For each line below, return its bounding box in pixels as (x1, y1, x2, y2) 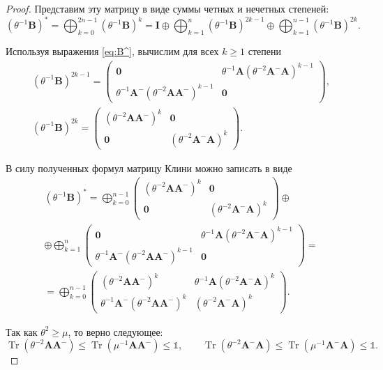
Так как (6, 324, 38, 339)
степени (248, 43, 281, 58)
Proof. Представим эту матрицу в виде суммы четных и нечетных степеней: (6, 1, 329, 15)
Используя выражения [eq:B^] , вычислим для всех (6, 43, 219, 58)
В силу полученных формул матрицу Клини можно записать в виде (6, 160, 292, 175)
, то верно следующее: (68, 324, 163, 339)
